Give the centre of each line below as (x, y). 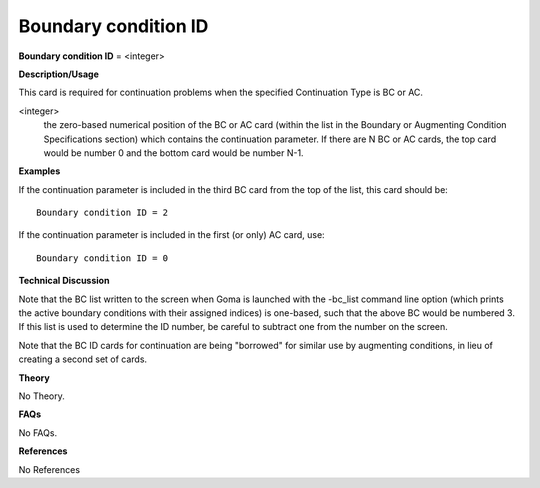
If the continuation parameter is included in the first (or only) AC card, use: (171, 235)
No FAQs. (38, 432)
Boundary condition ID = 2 (102, 213)
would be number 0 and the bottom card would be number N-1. (173, 152)
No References (49, 469)
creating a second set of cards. (83, 359)
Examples (39, 171)
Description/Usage (58, 74)
